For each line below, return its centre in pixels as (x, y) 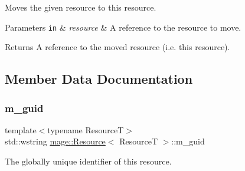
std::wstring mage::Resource (55, 141)
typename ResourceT (86, 129)
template (21, 129)
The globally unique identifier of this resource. (88, 161)
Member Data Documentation (99, 79)
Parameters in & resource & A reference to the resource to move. (123, 27)
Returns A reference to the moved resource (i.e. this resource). (117, 47)
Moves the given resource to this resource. (81, 7)
